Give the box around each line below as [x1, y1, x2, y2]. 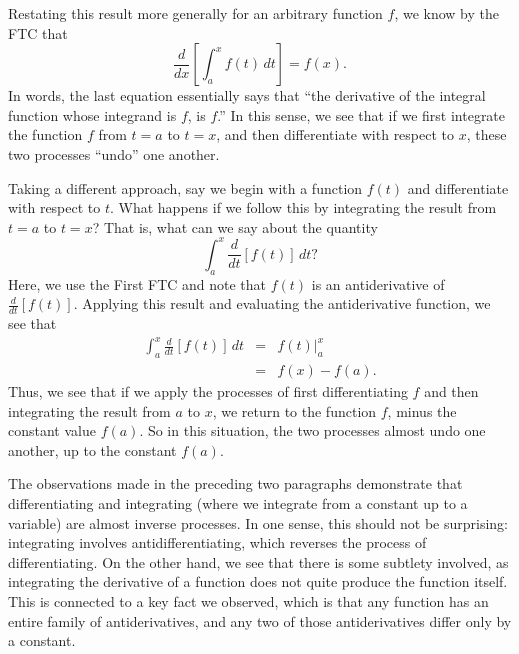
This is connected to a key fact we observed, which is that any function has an [8, 590, 489, 611]
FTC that [8, 22, 68, 43]
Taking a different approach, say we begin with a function [8, 177, 363, 198]
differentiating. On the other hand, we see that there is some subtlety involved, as [8, 551, 509, 572]
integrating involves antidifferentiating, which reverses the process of [8, 532, 427, 553]
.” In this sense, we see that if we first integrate [217, 104, 506, 125]
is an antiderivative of [311, 273, 445, 294]
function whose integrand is [8, 104, 177, 125]
